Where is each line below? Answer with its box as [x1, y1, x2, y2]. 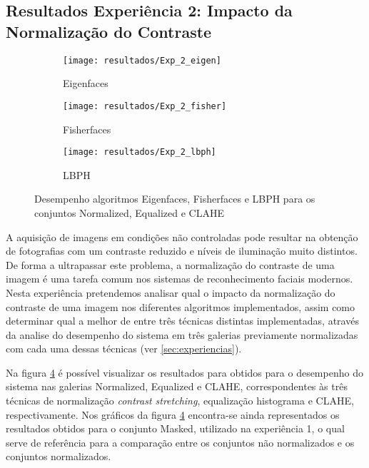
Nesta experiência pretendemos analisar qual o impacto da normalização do [6, 285, 335, 300]
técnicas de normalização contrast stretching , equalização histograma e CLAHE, [6, 393, 354, 408]
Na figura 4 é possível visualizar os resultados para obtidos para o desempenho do [6, 365, 363, 380]
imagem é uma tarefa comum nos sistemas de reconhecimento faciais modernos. [6, 271, 353, 286]
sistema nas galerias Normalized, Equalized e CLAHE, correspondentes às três [6, 379, 348, 394]
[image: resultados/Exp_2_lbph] [63, 147, 216, 158]
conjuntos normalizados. [6, 449, 111, 464]
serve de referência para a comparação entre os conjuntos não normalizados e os [6, 434, 355, 449]
